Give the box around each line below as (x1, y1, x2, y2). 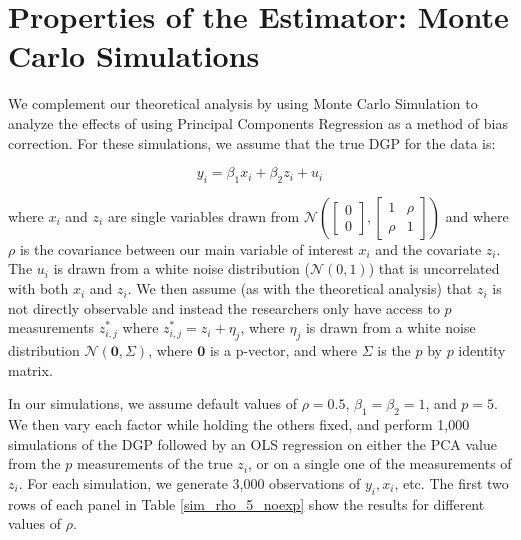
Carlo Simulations (8, 35, 260, 76)
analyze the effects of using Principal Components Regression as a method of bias (8, 112, 508, 133)
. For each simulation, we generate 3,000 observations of (18, 472, 361, 493)
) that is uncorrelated (368, 258, 500, 279)
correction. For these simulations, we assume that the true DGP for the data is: (8, 132, 496, 153)
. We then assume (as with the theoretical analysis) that (127, 278, 473, 299)
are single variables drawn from (107, 205, 300, 226)
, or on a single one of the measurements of (248, 453, 512, 474)
